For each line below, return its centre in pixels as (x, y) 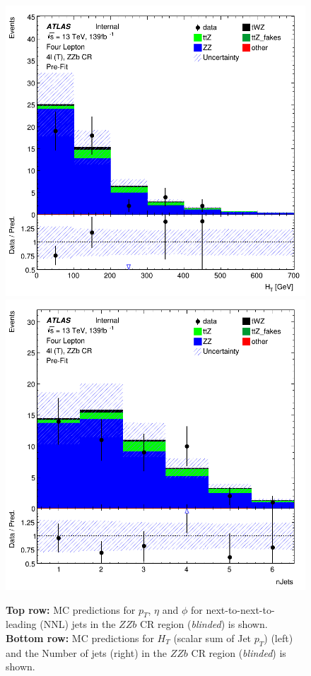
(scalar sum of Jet (212, 638)
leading (21, 624)
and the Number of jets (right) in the (87, 652)
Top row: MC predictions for (71, 609)
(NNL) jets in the (78, 624)
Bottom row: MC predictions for (80, 638)
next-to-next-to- (240, 609)
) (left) (278, 638)
